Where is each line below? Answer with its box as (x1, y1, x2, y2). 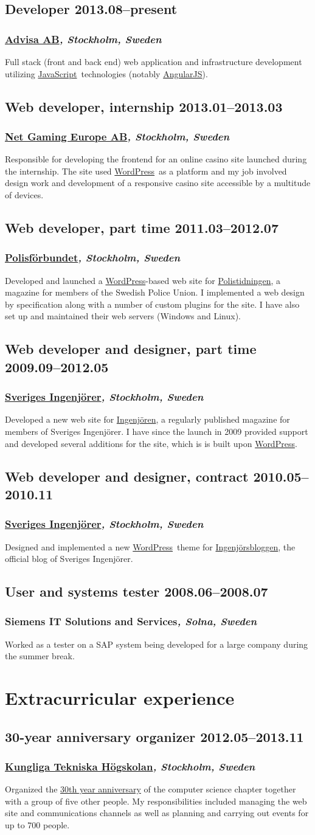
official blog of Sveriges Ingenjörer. (5, 552, 133, 565)
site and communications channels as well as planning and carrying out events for (5, 806, 309, 819)
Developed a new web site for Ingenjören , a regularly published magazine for (5, 413, 290, 426)
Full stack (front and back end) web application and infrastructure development (5, 55, 302, 68)
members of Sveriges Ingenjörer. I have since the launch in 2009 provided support (5, 424, 308, 437)
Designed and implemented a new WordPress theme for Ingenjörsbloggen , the (5, 540, 296, 553)
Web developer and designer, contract (5, 466, 249, 485)
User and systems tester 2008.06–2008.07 (5, 582, 268, 601)
